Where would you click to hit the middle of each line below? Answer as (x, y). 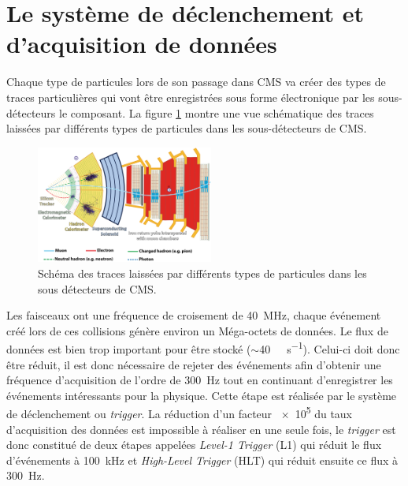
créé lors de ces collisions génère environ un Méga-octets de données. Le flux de (197, 330)
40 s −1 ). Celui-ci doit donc (330, 348)
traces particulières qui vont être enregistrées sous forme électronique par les (191, 97)
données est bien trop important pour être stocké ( (129, 349)
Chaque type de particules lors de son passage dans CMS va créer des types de (196, 82)
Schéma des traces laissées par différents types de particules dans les (202, 273)
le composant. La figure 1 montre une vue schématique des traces (216, 112)
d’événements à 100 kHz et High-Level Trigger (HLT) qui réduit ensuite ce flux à (202, 460)
